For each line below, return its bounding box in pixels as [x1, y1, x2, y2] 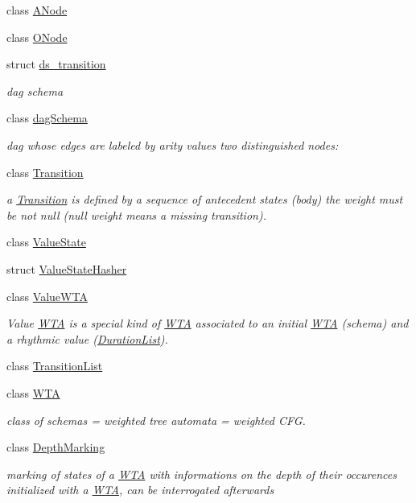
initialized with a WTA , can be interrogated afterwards [6, 481, 274, 498]
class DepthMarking [6, 439, 105, 456]
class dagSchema [6, 109, 88, 126]
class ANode [6, 2, 68, 18]
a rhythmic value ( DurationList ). [6, 330, 168, 347]
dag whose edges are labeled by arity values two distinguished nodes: [6, 136, 339, 153]
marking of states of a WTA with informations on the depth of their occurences [6, 465, 397, 482]
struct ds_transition [6, 56, 106, 72]
